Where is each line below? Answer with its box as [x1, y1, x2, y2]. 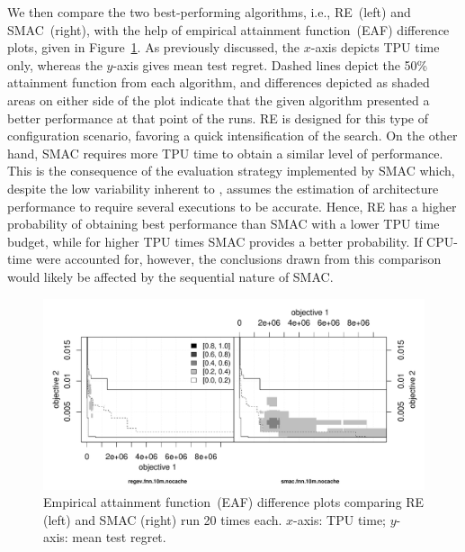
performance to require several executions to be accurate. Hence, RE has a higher [7, 196, 457, 215]
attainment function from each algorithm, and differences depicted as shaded [7, 73, 430, 92]
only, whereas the [7, 55, 103, 74]
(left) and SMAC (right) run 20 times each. [43, 510, 282, 529]
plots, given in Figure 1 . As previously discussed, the [7, 38, 300, 57]
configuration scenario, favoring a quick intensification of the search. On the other [7, 126, 458, 145]
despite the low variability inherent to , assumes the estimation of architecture [7, 178, 439, 197]
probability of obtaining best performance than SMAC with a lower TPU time [7, 214, 440, 233]
